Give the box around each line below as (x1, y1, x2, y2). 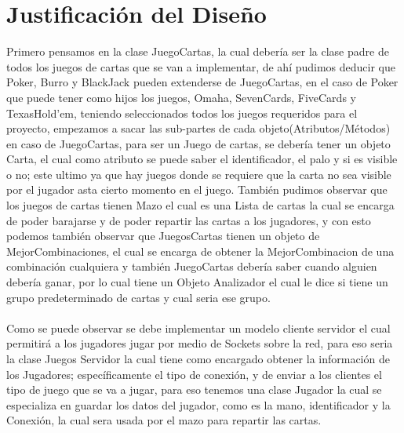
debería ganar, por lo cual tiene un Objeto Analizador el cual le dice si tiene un (6, 274, 388, 290)
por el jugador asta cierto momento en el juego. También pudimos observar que (6, 181, 388, 198)
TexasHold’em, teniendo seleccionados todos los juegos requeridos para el (6, 104, 358, 121)
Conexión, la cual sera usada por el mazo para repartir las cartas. (6, 412, 322, 428)
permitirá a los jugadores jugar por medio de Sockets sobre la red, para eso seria (6, 335, 393, 351)
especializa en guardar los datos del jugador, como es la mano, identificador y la (6, 396, 391, 413)
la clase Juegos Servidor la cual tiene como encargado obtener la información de (6, 351, 390, 366)
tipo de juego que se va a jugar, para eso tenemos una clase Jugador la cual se (6, 381, 382, 398)
